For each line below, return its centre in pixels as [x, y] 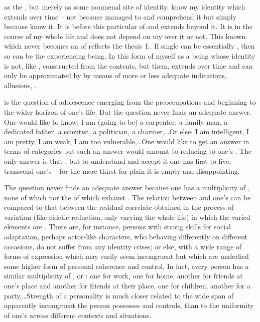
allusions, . [20, 85]
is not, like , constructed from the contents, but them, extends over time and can [128, 65]
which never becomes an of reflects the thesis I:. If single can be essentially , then [129, 46]
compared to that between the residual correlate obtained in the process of [119, 207]
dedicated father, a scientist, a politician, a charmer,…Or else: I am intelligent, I [127, 131]
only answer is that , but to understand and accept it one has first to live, [118, 160]
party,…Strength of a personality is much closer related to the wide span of [119, 295]
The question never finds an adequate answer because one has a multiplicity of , [127, 188]
